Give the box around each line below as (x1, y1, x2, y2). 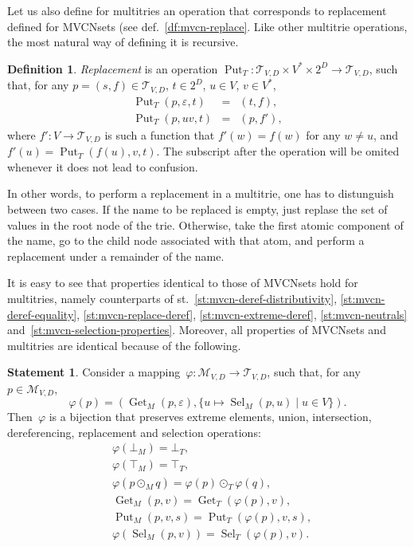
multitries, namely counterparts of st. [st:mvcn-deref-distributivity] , (7, 289, 338, 306)
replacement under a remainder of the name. (7, 247, 225, 264)
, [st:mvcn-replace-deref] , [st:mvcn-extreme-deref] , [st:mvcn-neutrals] (76, 305, 408, 322)
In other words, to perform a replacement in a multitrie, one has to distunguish (7, 185, 394, 202)
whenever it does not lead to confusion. (7, 158, 198, 175)
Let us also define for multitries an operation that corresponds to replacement (7, 2, 387, 18)
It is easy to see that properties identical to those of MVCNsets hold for (7, 274, 358, 291)
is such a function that (104, 126, 215, 143)
